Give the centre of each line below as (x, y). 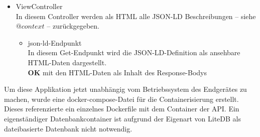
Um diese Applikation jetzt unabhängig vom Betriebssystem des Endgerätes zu (125, 89)
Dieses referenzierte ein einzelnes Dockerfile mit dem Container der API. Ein (122, 109)
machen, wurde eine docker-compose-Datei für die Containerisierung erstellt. (121, 99)
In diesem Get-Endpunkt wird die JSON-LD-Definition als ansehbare (134, 52)
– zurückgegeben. (73, 26)
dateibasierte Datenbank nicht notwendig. (68, 128)
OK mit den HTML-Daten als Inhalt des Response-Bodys (117, 72)
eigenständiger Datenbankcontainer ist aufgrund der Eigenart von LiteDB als (122, 118)
